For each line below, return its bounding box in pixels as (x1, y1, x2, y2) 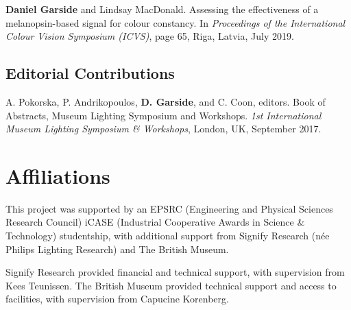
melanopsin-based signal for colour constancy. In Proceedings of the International (5, 15, 346, 29)
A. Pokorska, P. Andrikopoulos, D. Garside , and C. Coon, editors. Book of (5, 94, 326, 108)
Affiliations (5, 161, 110, 189)
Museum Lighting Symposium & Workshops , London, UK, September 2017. (5, 121, 322, 136)
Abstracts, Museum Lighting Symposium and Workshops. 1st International (5, 108, 322, 122)
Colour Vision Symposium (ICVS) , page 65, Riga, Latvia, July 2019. (5, 29, 294, 43)
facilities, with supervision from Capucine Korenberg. (5, 291, 229, 306)
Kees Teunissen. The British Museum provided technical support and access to (5, 278, 337, 292)
